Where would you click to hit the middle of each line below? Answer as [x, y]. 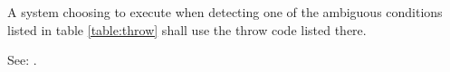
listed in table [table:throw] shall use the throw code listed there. [187, 29]
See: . [22, 60]
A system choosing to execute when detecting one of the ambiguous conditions [225, 12]
